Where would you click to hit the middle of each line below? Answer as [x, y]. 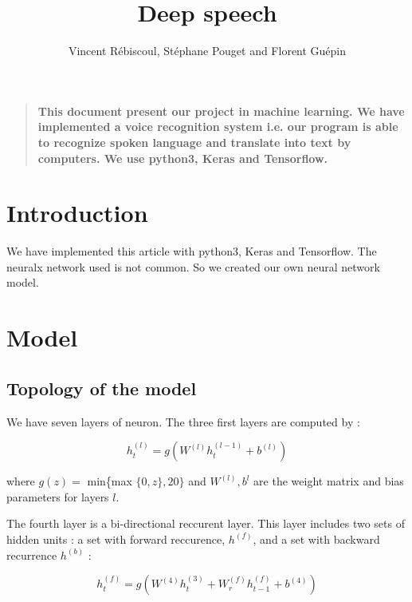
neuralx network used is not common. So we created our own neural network [193, 266]
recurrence [32, 554]
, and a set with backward [316, 539]
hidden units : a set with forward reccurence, [116, 539]
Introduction [77, 213]
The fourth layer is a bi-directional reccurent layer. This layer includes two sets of [206, 523]
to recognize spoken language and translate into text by [194, 142]
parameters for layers [58, 496]
